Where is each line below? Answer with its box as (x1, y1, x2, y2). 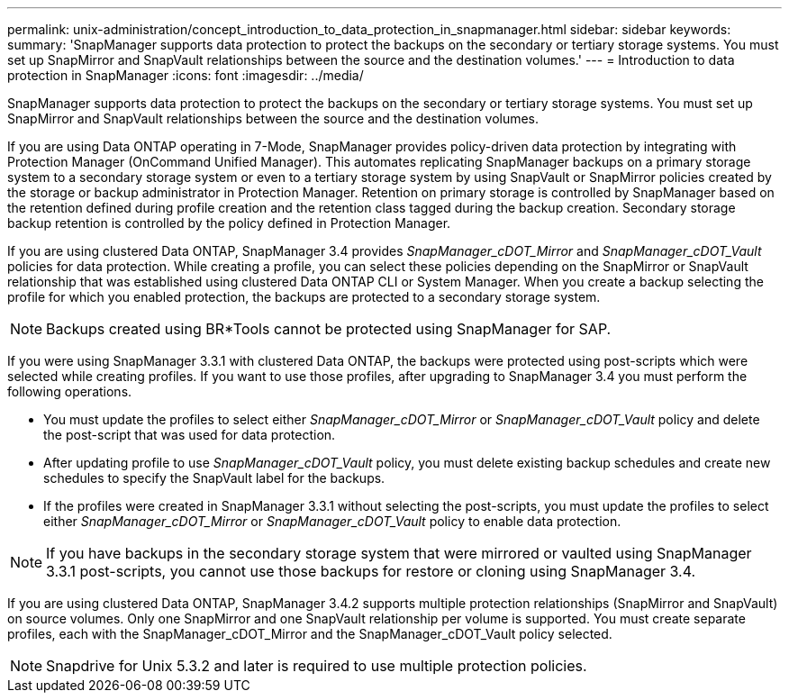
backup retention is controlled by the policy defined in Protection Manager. (7, 215, 451, 231)
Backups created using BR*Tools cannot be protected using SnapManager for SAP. (46, 320, 612, 338)
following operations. (7, 384, 132, 399)
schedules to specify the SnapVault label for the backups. (43, 470, 385, 486)
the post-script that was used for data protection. (43, 427, 336, 442)
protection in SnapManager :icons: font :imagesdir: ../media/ (7, 68, 364, 83)
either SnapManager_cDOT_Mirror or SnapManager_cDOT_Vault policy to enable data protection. (43, 514, 621, 529)
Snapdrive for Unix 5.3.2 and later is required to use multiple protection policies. (46, 657, 587, 675)
